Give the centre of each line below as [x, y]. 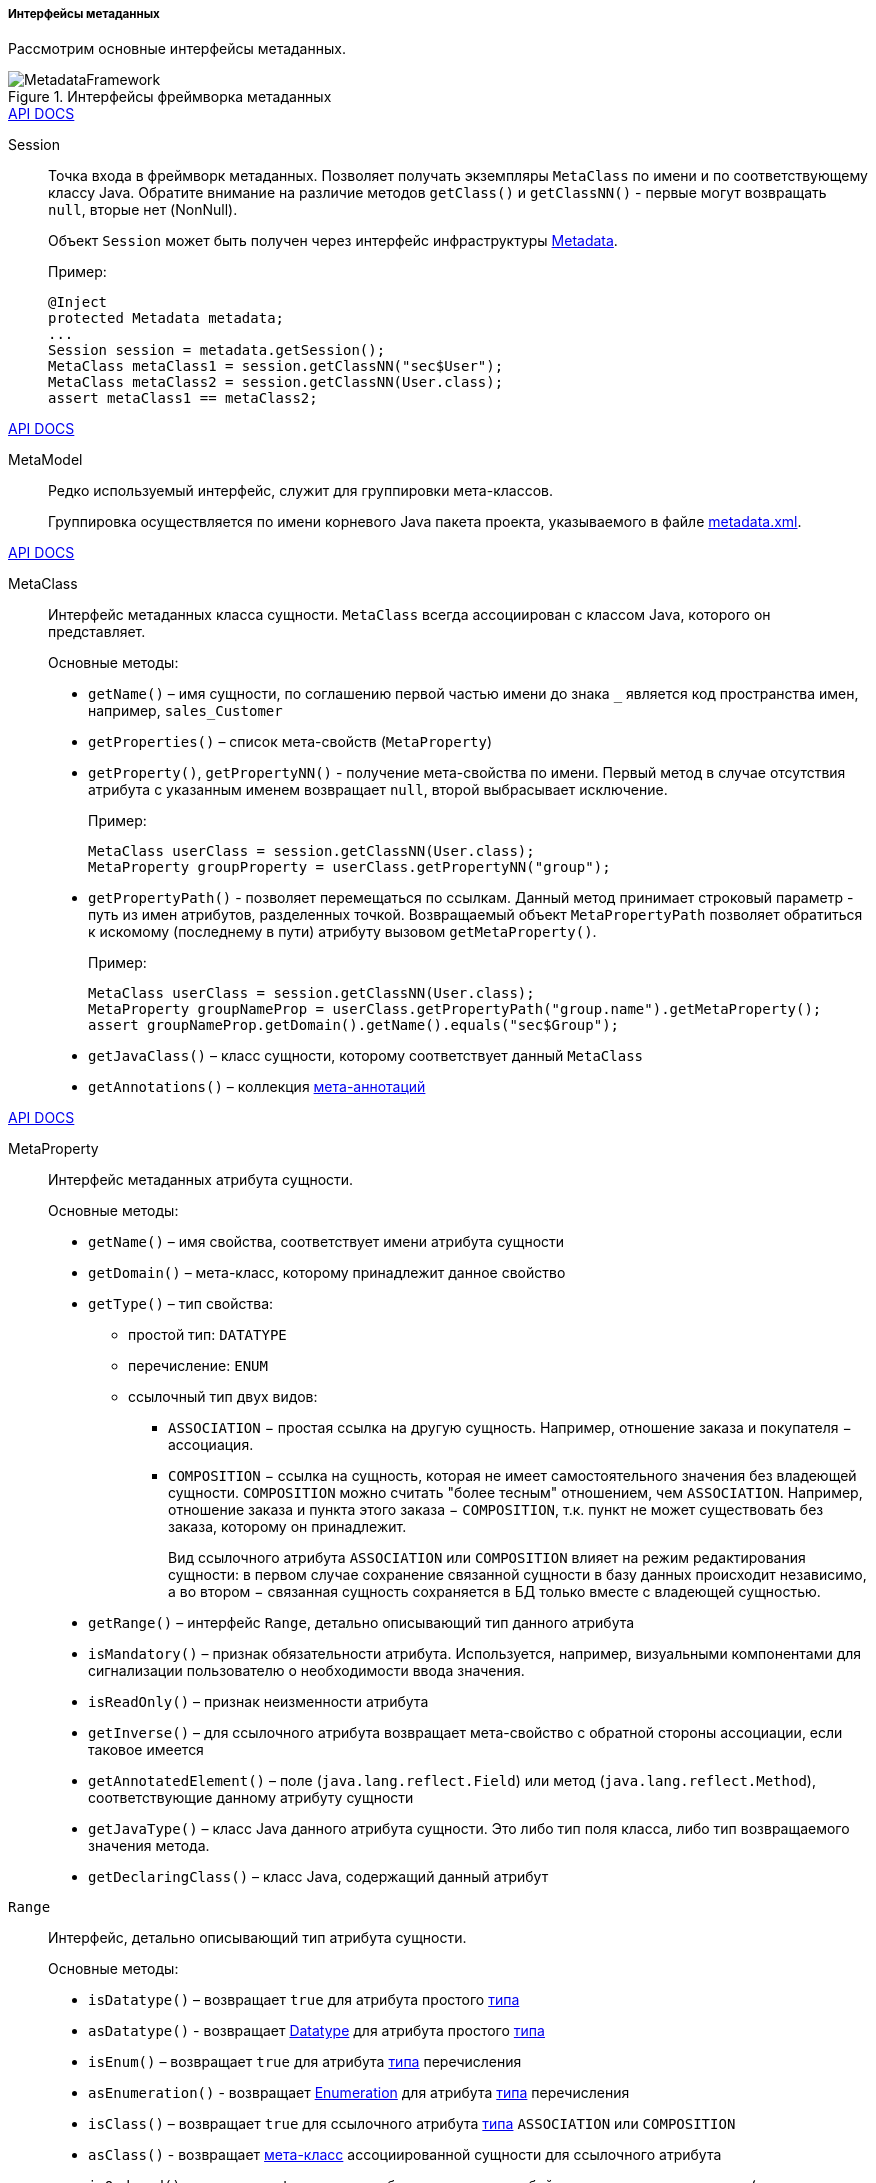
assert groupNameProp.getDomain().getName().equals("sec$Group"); [354, 1025]
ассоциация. [211, 1445]
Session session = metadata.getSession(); [217, 350]
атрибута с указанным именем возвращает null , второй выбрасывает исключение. [378, 790]
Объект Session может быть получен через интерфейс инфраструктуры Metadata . [333, 241]
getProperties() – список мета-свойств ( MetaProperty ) [290, 742]
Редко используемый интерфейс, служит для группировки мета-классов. [300, 491]
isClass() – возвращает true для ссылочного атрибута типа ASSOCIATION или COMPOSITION [412, 2124]
